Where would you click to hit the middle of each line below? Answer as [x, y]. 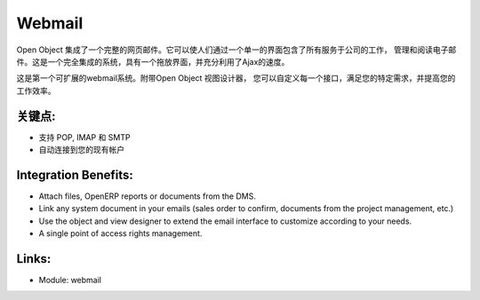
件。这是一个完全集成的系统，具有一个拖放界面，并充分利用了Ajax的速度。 [153, 61]
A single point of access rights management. [120, 233]
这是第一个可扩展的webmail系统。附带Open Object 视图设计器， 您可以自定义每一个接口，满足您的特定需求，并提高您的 [236, 78]
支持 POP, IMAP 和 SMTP [84, 137]
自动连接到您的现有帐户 [81, 150]
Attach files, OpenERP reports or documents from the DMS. [148, 196]
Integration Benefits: [75, 174]
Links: [34, 259]
